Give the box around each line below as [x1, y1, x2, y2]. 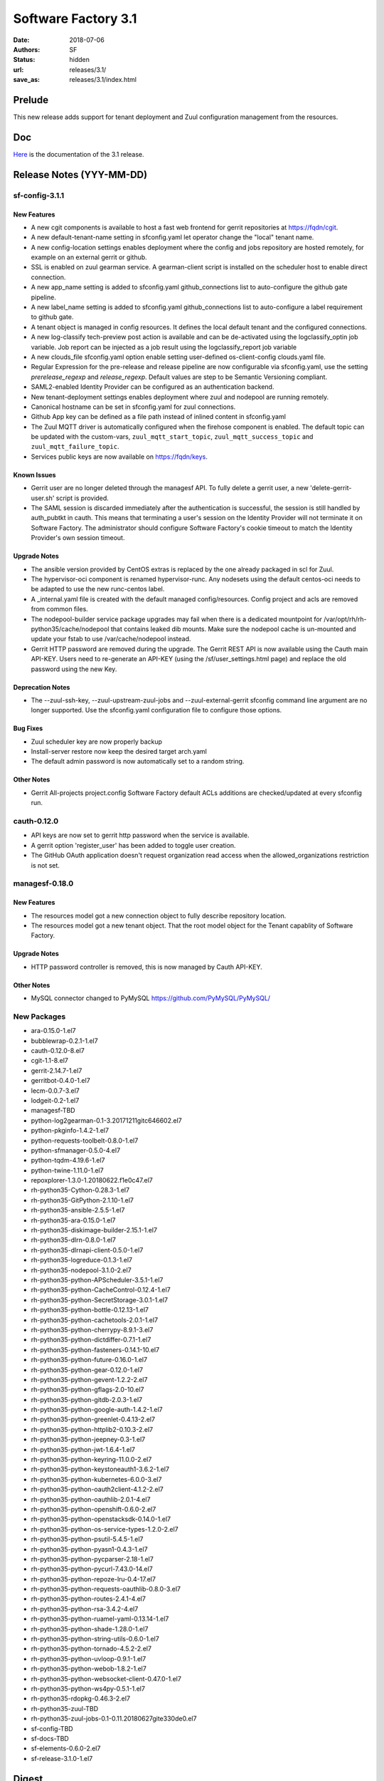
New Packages [13, 1012, 66, 1022]
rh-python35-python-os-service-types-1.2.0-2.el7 [31, 1525, 179, 1533]
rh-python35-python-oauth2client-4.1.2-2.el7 [31, 1485, 164, 1494]
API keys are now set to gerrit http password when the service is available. [31, 831, 250, 840]
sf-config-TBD [31, 1724, 74, 1733]
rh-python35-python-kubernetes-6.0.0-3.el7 [31, 1475, 162, 1483]
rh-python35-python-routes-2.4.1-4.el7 [31, 1594, 146, 1603]
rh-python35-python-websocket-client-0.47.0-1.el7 [31, 1674, 181, 1683]
